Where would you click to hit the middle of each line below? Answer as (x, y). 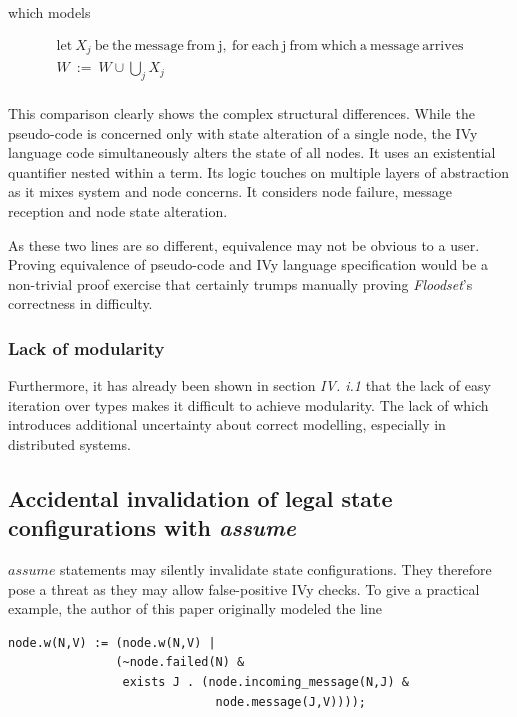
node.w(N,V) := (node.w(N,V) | (112, 642)
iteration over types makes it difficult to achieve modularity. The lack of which (248, 404)
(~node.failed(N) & (180, 662)
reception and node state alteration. (118, 210)
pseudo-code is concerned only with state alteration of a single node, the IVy (243, 132)
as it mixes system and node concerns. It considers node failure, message (230, 191)
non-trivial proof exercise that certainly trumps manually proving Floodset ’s (240, 283)
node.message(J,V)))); (290, 701)
